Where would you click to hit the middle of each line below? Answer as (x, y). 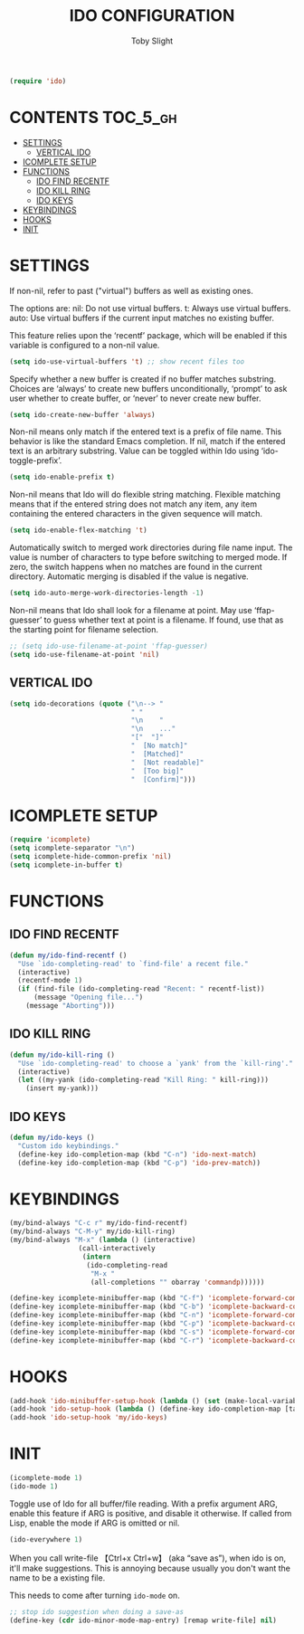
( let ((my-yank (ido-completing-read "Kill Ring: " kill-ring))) (143, 1080)
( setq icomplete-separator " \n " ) (72, 848)
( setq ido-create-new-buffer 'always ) (82, 414)
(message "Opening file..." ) (88, 997)
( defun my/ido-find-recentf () (68, 955)
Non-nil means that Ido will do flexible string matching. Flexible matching (145, 495)
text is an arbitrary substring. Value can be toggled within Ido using (134, 451)
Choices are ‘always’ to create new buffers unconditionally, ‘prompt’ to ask (148, 388)
